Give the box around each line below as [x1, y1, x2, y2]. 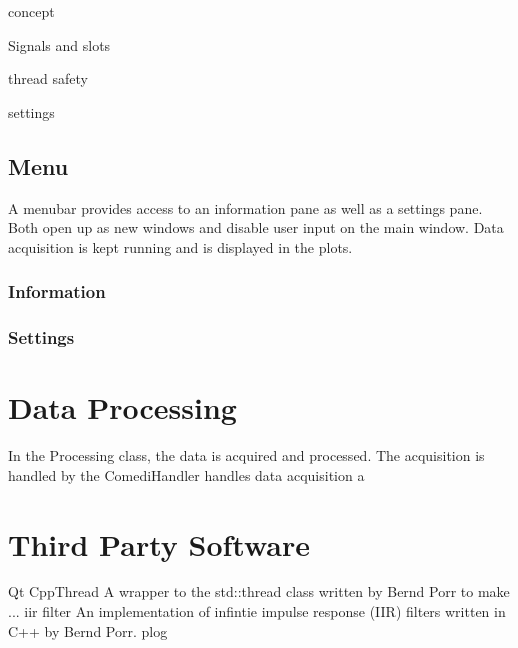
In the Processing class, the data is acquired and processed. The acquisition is [8, 445, 485, 466]
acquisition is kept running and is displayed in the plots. [8, 236, 353, 257]
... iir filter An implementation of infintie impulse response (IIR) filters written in [8, 601, 506, 622]
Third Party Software [8, 523, 310, 564]
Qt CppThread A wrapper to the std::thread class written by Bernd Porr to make [8, 581, 510, 602]
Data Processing [8, 387, 237, 428]
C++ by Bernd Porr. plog [8, 620, 168, 641]
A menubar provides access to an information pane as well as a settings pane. [8, 197, 483, 218]
